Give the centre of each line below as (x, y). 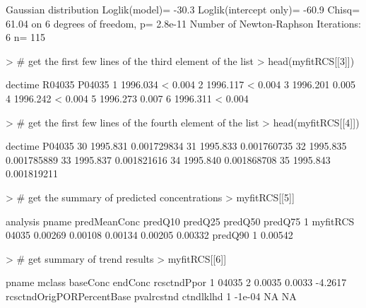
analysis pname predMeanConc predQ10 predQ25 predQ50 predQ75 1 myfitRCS (180, 221)
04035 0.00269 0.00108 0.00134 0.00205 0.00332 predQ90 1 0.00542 (149, 235)
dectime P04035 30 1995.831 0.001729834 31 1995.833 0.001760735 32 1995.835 (176, 146)
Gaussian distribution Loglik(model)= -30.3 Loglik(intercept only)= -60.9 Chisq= (183, 9)
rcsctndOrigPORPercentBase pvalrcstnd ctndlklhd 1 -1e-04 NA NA (151, 296)
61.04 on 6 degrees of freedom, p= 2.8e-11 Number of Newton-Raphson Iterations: (184, 23)
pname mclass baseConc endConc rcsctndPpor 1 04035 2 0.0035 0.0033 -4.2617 (176, 282)
